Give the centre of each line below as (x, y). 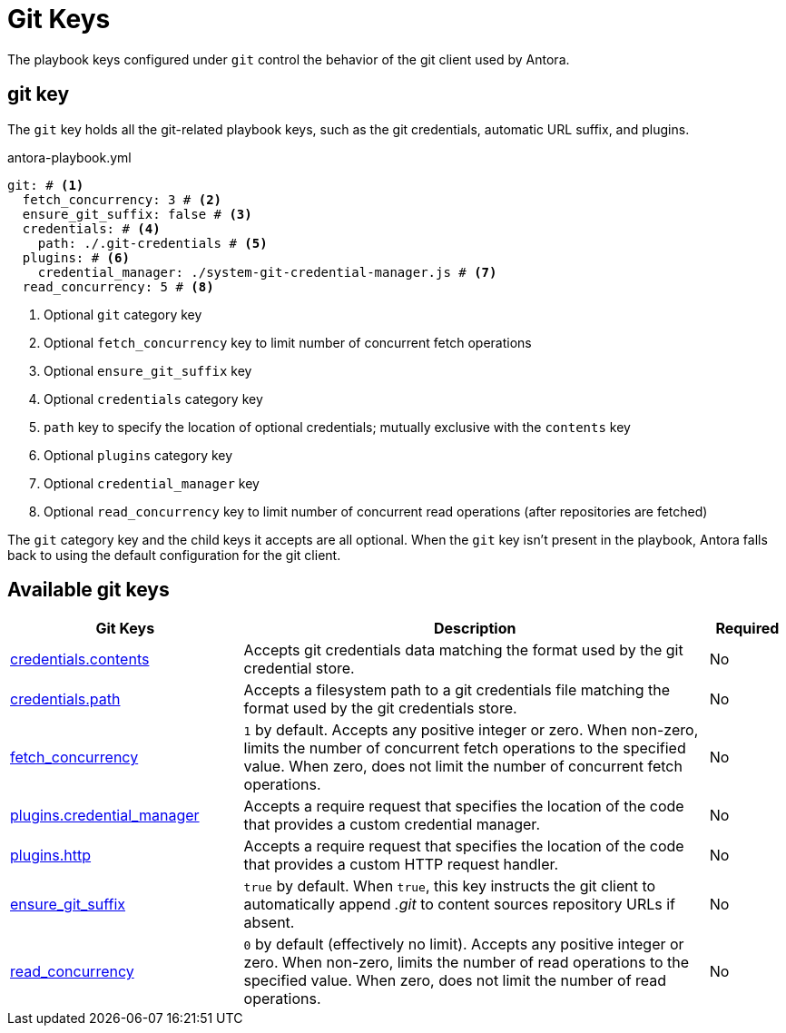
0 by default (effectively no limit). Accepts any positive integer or (464, 944)
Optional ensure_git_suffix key (148, 370)
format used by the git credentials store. (380, 708)
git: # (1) (46, 185)
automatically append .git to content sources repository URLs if (459, 905)
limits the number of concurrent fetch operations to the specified (465, 748)
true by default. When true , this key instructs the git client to (450, 886)
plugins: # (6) (76, 257)
